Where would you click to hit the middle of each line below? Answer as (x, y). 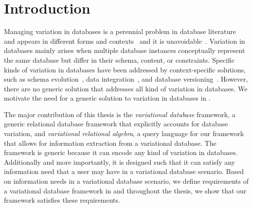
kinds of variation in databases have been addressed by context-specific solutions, (125, 69)
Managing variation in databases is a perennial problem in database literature (120, 31)
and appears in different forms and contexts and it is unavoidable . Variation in (125, 41)
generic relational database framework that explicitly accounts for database (116, 124)
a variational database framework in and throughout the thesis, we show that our (125, 190)
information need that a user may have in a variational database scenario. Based (124, 171)
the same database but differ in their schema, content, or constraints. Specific (119, 60)
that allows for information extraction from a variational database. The (110, 143)
